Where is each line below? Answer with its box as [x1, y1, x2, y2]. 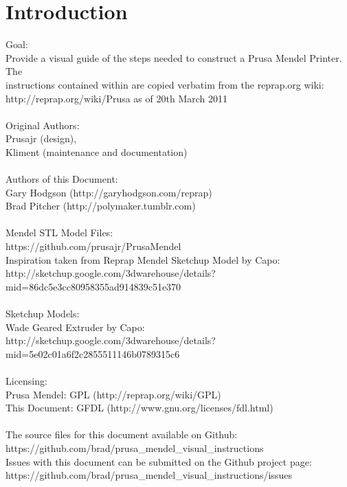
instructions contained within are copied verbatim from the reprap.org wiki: [5, 77, 324, 91]
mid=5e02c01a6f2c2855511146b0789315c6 [5, 346, 180, 361]
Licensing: [5, 373, 47, 387]
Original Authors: [5, 117, 80, 132]
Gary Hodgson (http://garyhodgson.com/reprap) [5, 185, 212, 199]
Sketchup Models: [5, 306, 80, 320]
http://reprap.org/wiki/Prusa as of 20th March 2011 [5, 91, 227, 105]
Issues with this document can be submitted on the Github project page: [5, 454, 312, 468]
